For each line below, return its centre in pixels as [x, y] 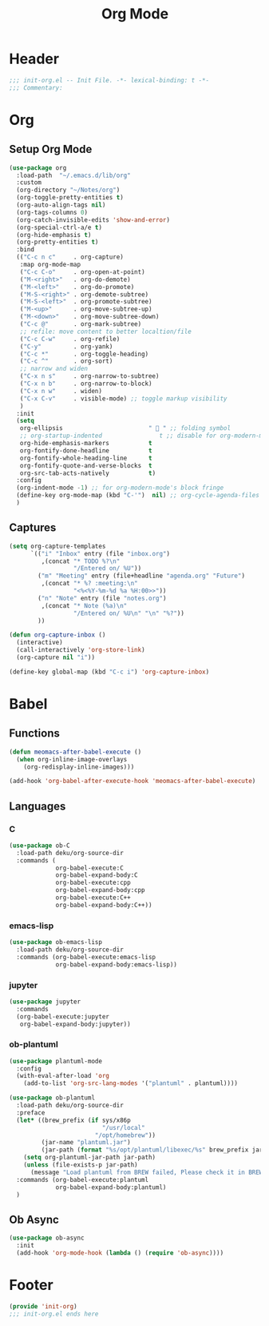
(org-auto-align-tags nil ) [61, 205]
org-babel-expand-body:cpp [101, 890]
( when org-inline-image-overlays [72, 759]
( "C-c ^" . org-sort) [66, 361]
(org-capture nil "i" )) [55, 657]
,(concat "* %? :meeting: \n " [89, 584]
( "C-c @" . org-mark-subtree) [81, 324]
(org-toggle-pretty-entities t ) [70, 198]
